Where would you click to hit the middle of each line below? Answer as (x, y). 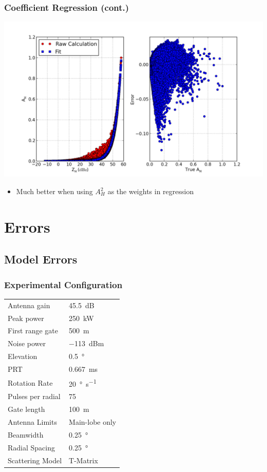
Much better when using (54, 191)
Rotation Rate (30, 382)
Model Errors (41, 259)
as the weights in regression (151, 191)
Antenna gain (29, 305)
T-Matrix (83, 460)
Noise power (27, 343)
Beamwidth (26, 434)
